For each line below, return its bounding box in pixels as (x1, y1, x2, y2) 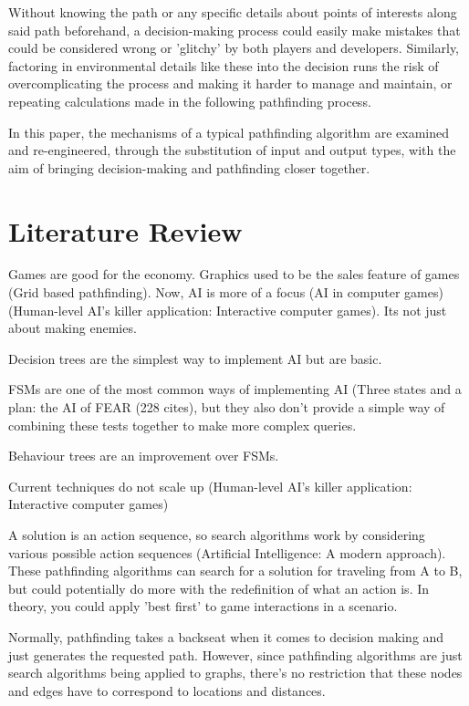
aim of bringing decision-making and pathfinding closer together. (8, 158, 370, 177)
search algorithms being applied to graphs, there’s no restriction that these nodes (8, 663, 463, 682)
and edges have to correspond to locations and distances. (8, 680, 326, 700)
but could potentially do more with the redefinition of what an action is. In (8, 578, 430, 597)
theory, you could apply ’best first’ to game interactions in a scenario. (8, 597, 398, 616)
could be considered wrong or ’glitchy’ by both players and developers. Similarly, (8, 38, 460, 57)
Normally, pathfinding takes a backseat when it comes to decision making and (8, 627, 444, 646)
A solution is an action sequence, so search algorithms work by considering (8, 525, 425, 544)
